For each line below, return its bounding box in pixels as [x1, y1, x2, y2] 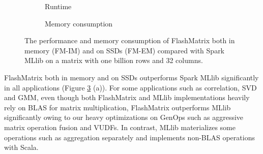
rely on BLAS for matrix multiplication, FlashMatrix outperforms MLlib [4, 102, 231, 112]
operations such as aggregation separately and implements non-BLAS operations [4, 132, 255, 142]
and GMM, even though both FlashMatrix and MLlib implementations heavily [4, 92, 250, 103]
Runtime [45, 1, 72, 11]
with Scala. [4, 142, 39, 152]
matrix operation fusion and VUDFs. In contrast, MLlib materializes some [4, 121, 236, 132]
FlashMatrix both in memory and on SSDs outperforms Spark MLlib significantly [4, 72, 259, 82]
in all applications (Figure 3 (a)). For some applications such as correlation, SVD [4, 82, 257, 93]
